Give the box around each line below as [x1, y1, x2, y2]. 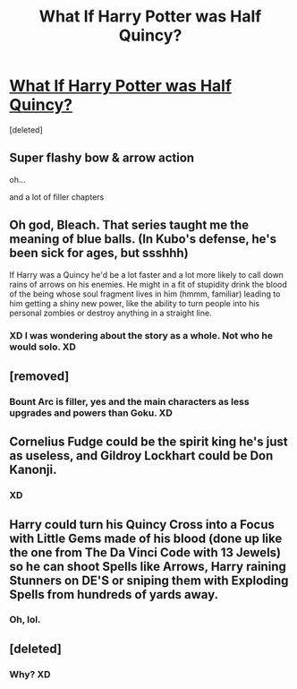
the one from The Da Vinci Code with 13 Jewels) [9, 545, 282, 560]
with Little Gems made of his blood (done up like [9, 530, 283, 546]
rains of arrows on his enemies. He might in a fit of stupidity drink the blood [9, 279, 288, 289]
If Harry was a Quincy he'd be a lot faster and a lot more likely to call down [9, 269, 284, 280]
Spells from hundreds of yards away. [9, 587, 219, 602]
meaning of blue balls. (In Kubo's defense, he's [9, 231, 277, 247]
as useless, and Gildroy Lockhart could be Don [9, 448, 274, 463]
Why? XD [9, 667, 51, 680]
